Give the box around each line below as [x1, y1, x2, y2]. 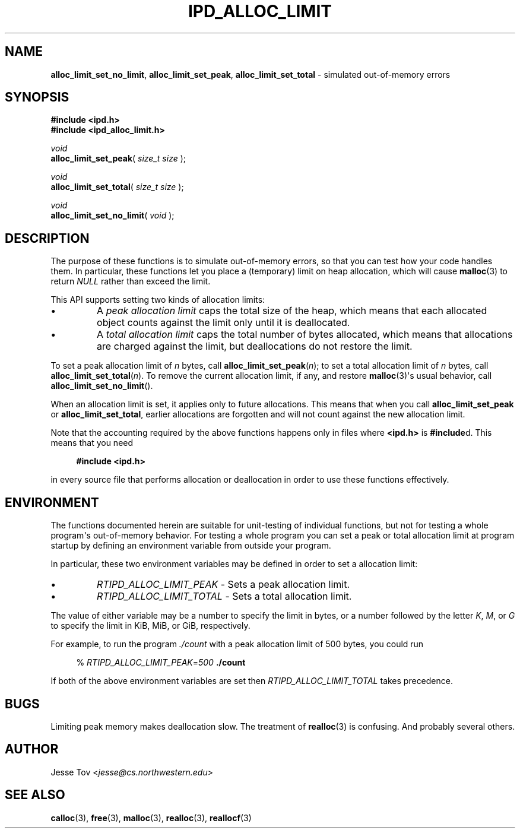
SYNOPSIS [5, 90, 69, 105]
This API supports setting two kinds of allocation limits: [50, 294, 265, 305]
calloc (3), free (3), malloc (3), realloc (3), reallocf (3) [50, 812, 252, 823]
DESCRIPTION [5, 230, 90, 246]
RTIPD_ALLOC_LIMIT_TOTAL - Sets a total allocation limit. [97, 590, 352, 603]
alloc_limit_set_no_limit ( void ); [50, 210, 175, 221]
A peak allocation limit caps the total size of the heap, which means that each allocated [97, 305, 487, 317]
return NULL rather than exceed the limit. [50, 276, 211, 287]
